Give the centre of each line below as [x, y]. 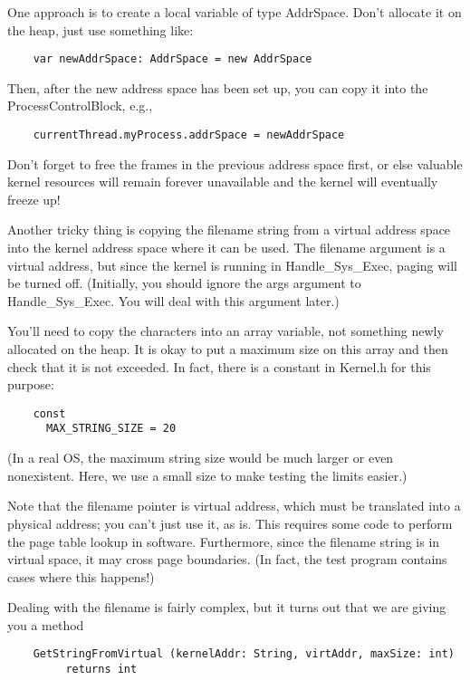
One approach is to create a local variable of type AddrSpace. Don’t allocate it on [235, 12]
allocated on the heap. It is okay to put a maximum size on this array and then [228, 349]
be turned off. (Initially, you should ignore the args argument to [184, 283]
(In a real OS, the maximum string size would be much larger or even [201, 458]
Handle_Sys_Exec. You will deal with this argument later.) [173, 300]
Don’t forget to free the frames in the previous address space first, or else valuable [235, 163]
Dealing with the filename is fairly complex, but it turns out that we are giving [227, 607]
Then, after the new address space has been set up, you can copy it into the [218, 87]
